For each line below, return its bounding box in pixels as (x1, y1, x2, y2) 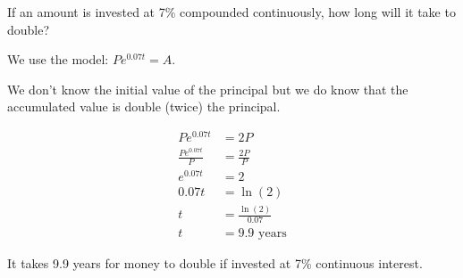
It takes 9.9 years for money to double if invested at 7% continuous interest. (7, 254, 423, 273)
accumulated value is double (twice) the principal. (7, 97, 281, 116)
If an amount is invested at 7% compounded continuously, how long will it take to (7, 3, 456, 20)
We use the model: (7, 50, 109, 69)
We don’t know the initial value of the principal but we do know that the (7, 79, 408, 98)
